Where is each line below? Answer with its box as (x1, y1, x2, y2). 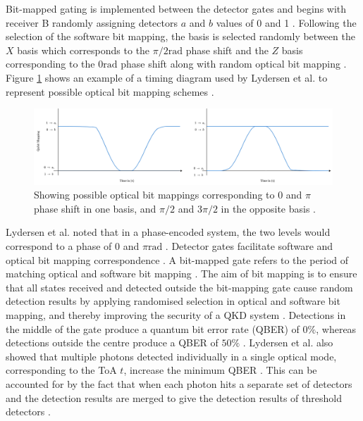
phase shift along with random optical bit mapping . (121, 56, 347, 71)
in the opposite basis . (221, 201, 316, 215)
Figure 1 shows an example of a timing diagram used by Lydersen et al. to (6, 70, 328, 84)
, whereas (316, 321, 357, 336)
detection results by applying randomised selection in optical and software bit (6, 294, 340, 308)
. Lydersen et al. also (242, 335, 333, 350)
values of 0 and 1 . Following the (216, 15, 357, 30)
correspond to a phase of (6, 239, 112, 253)
